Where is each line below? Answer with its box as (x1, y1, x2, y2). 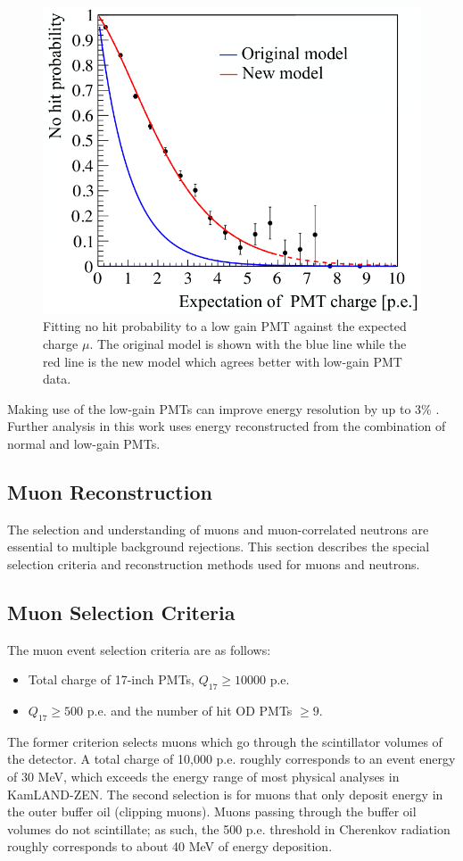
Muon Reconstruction (7, 477, 212, 505)
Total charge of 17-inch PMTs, (28, 670, 194, 689)
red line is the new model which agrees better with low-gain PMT (43, 352, 402, 370)
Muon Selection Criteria (7, 598, 236, 625)
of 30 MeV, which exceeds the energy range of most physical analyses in (7, 767, 400, 786)
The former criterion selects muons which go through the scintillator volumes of (7, 732, 442, 750)
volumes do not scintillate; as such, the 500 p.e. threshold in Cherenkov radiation (7, 819, 451, 838)
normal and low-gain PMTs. (7, 434, 161, 452)
